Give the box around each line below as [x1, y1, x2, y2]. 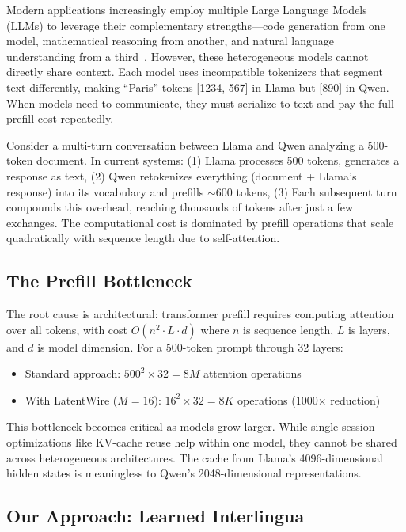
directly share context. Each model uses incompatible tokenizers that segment [6, 63, 383, 80]
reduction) [330, 391, 381, 408]
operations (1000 [237, 391, 318, 408]
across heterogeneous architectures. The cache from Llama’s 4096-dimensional [6, 449, 383, 465]
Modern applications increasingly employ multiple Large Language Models [6, 2, 367, 17]
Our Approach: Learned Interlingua [6, 503, 305, 528]
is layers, [348, 321, 390, 337]
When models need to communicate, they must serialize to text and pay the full [6, 94, 394, 111]
